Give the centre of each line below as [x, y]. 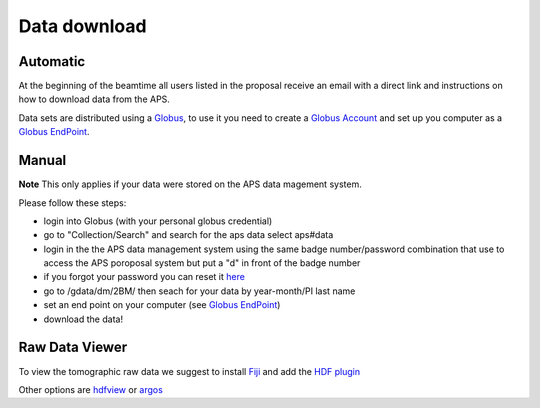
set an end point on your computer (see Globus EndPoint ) [162, 305]
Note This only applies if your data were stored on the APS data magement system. [190, 184]
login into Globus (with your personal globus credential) [158, 221]
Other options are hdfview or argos [91, 389]
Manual [42, 160]
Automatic [52, 61]
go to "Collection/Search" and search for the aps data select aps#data [188, 235]
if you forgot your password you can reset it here [144, 277]
